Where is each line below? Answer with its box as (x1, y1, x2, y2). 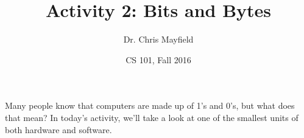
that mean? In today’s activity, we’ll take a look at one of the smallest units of (5, 111, 299, 123)
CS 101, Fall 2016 (125, 53, 191, 66)
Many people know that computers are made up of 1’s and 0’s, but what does (5, 99, 295, 112)
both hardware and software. (5, 123, 112, 136)
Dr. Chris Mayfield (123, 33, 194, 46)
